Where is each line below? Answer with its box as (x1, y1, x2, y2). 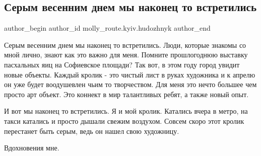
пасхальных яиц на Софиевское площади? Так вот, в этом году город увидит (4, 59, 240, 69)
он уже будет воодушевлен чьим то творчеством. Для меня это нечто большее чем (4, 79, 257, 90)
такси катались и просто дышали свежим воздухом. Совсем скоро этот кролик (4, 115, 244, 126)
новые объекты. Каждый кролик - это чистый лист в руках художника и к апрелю (4, 69, 255, 80)
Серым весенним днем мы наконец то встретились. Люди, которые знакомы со (4, 39, 246, 50)
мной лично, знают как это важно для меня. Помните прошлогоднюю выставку (4, 49, 248, 60)
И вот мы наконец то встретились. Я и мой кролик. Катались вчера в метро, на (4, 106, 248, 116)
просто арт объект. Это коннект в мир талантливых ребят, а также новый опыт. (4, 89, 249, 99)
